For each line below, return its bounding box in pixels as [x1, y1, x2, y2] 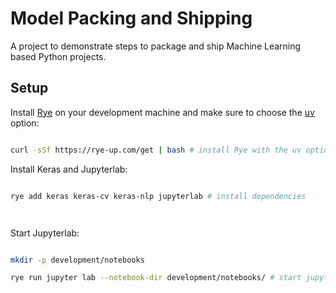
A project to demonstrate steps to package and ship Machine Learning [10, 40, 302, 52]
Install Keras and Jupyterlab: [10, 163, 128, 175]
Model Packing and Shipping [10, 7, 253, 30]
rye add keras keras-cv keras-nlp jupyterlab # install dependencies [10, 191, 307, 201]
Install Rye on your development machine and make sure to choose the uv [10, 106, 315, 118]
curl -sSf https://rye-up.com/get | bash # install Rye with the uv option [10, 145, 333, 155]
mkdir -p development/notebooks [10, 255, 145, 265]
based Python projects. [10, 50, 107, 62]
